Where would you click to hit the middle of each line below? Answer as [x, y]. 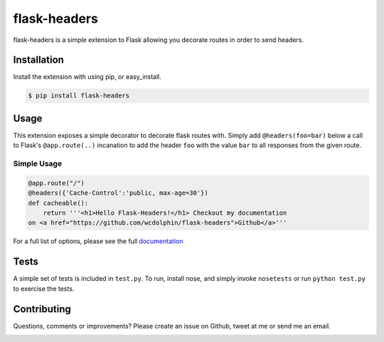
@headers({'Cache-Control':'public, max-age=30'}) [118, 193]
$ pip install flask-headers [79, 96]
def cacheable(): [58, 203]
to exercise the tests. [44, 289]
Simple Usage [38, 164]
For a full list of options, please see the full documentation [98, 241]
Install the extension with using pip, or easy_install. [87, 77]
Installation [38, 60]
